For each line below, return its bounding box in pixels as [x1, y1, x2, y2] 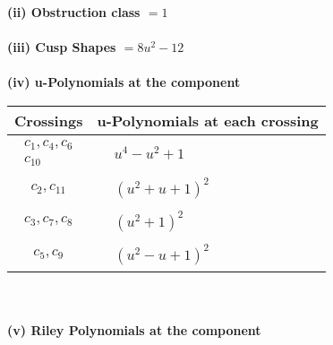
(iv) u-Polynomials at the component [7, 73, 241, 91]
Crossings [14, 109, 83, 131]
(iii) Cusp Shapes [7, 38, 116, 56]
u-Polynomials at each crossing [97, 109, 319, 131]
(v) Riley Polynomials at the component [7, 321, 261, 340]
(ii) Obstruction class [7, 3, 141, 21]
